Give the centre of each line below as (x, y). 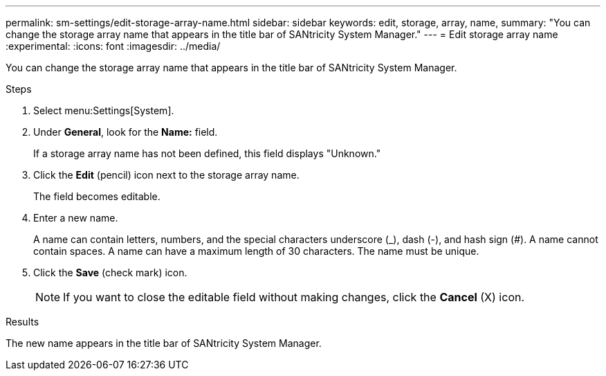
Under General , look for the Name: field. (126, 132)
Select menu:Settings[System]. (104, 110)
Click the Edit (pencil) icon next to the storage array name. (166, 175)
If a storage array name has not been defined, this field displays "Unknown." (207, 153)
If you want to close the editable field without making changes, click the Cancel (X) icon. (294, 297)
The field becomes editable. (97, 196)
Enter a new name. (76, 218)
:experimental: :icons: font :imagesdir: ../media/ (113, 46)
